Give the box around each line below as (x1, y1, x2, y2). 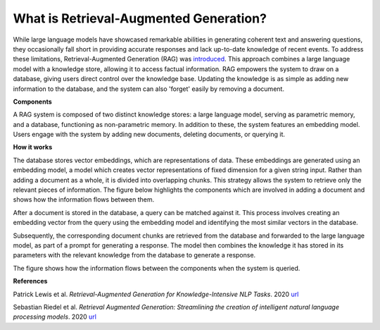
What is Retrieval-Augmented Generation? (13, 11, 267, 26)
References (13, 277, 48, 286)
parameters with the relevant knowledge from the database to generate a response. (13, 251, 256, 259)
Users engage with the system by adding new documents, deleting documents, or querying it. (13, 130, 285, 139)
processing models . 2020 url (13, 312, 96, 321)
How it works (13, 143, 53, 152)
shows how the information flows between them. (13, 195, 155, 204)
